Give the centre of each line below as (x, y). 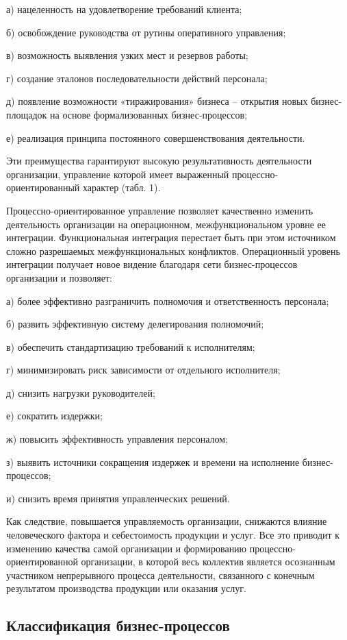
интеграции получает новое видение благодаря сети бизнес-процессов (152, 264)
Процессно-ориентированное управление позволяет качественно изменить (160, 210)
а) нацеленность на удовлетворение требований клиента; (124, 9)
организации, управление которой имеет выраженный (118, 174)
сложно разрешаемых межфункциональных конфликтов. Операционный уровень (173, 250)
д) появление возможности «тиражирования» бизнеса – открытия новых (157, 101)
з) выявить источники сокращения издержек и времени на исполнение (153, 461)
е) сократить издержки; (54, 416)
